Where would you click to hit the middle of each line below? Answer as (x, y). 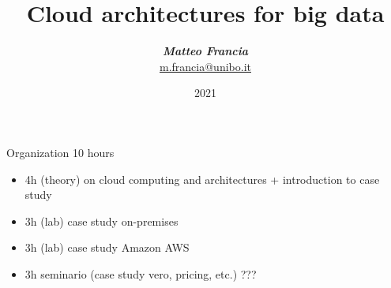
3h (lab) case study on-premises (102, 221)
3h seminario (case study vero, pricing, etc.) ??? (141, 273)
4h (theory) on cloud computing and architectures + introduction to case (202, 179)
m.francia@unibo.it (205, 66)
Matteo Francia (205, 51)
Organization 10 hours (60, 152)
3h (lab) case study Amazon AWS (107, 247)
